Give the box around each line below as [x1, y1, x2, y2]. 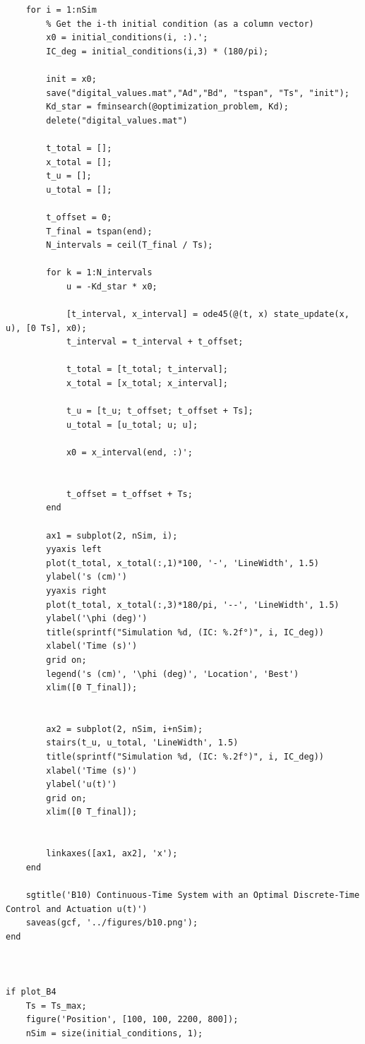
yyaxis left [46, 544, 102, 555]
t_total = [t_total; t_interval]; [66, 364, 228, 375]
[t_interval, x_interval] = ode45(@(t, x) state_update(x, [66, 309, 349, 320]
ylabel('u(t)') [46, 779, 117, 790]
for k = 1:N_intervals [46, 268, 152, 278]
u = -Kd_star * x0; [66, 281, 157, 292]
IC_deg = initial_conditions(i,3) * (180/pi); [46, 46, 269, 56]
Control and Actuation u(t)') [6, 904, 148, 914]
